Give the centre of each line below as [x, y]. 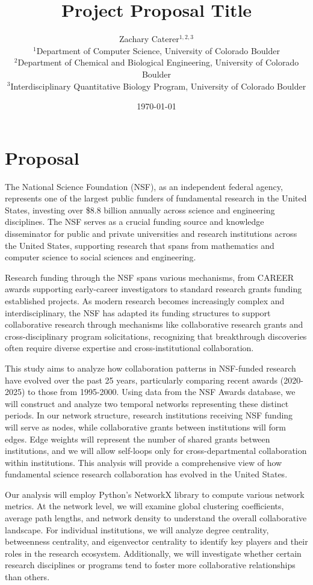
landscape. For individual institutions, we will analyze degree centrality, [137, 529]
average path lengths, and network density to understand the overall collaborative [156, 518]
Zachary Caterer [149, 39]
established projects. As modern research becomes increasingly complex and [145, 300]
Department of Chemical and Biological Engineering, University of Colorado [158, 62]
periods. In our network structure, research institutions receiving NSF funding [149, 415]
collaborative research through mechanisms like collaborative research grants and [154, 324]
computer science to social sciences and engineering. [101, 257]
